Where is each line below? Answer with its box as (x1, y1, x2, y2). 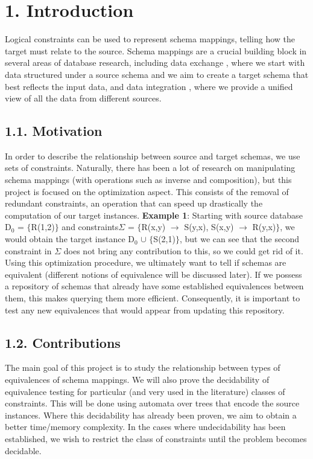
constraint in (5, 244, 52, 257)
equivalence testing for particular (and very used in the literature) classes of (5, 385, 285, 397)
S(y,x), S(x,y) (184, 220, 234, 233)
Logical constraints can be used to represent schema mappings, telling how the (5, 33, 296, 45)
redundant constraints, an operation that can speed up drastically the (5, 197, 263, 210)
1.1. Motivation (5, 121, 103, 140)
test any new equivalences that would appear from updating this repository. (5, 303, 285, 316)
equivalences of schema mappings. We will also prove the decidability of (5, 373, 270, 385)
